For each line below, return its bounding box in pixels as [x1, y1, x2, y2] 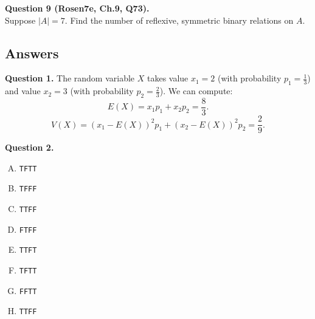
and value [5, 84, 41, 97]
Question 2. [5, 141, 54, 154]
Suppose [5, 13, 36, 26]
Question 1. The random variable [5, 72, 135, 84]
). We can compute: [159, 84, 233, 97]
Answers [5, 43, 59, 62]
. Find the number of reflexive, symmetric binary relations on [64, 13, 294, 26]
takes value [147, 72, 189, 84]
